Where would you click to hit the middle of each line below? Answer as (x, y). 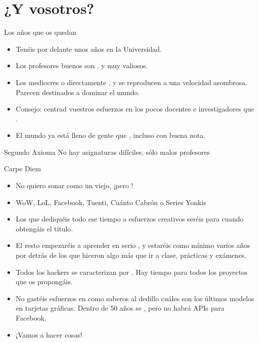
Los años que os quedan (40, 32)
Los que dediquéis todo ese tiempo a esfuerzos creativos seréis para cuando (129, 219)
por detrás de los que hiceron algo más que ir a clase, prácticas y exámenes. (131, 255)
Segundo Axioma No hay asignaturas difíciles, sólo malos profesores (107, 152)
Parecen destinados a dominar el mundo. (78, 92)
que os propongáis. (44, 282)
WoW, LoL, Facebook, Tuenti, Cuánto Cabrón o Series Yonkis (111, 202)
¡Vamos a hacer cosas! (49, 334)
